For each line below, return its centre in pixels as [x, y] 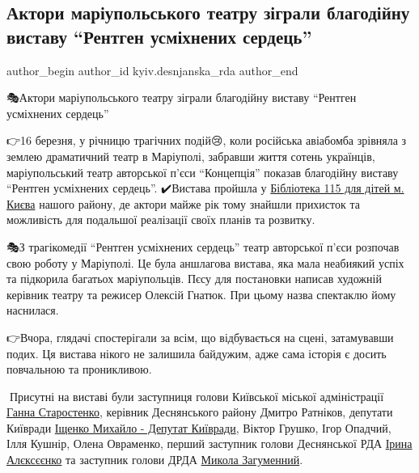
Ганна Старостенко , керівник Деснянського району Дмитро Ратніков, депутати [200, 412]
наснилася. [33, 310]
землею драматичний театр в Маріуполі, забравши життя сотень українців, [191, 156]
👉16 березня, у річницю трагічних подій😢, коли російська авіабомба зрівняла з [207, 140]
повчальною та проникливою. [79, 369]
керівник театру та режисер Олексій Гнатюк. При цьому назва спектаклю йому [201, 294]
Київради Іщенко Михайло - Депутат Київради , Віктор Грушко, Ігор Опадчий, [199, 427]
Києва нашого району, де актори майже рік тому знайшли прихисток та [183, 203]
